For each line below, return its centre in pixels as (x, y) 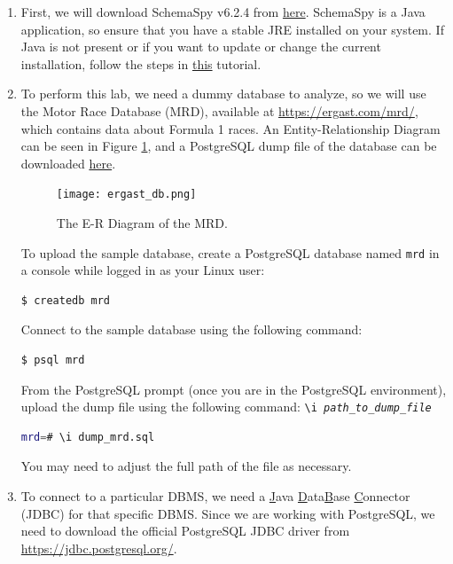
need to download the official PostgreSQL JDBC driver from (185, 531)
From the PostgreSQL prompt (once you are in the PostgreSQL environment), (234, 389)
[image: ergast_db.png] (126, 195)
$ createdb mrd (66, 300)
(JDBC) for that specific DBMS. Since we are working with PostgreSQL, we (228, 513)
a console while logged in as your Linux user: (143, 270)
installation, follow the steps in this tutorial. (141, 63)
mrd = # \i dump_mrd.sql (88, 437)
